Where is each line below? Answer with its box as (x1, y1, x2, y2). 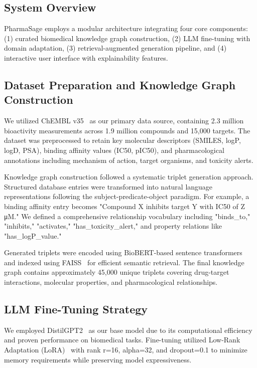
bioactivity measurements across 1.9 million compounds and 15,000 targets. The (4, 125, 250, 135)
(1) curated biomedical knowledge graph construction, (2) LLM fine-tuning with (4, 33, 250, 43)
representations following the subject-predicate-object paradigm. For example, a (4, 191, 249, 202)
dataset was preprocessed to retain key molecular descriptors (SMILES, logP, (4, 135, 241, 145)
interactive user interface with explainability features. (4, 52, 168, 63)
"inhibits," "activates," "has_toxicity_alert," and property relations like (4, 221, 222, 231)
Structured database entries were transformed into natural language (4, 181, 213, 192)
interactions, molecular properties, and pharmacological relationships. (4, 277, 218, 287)
